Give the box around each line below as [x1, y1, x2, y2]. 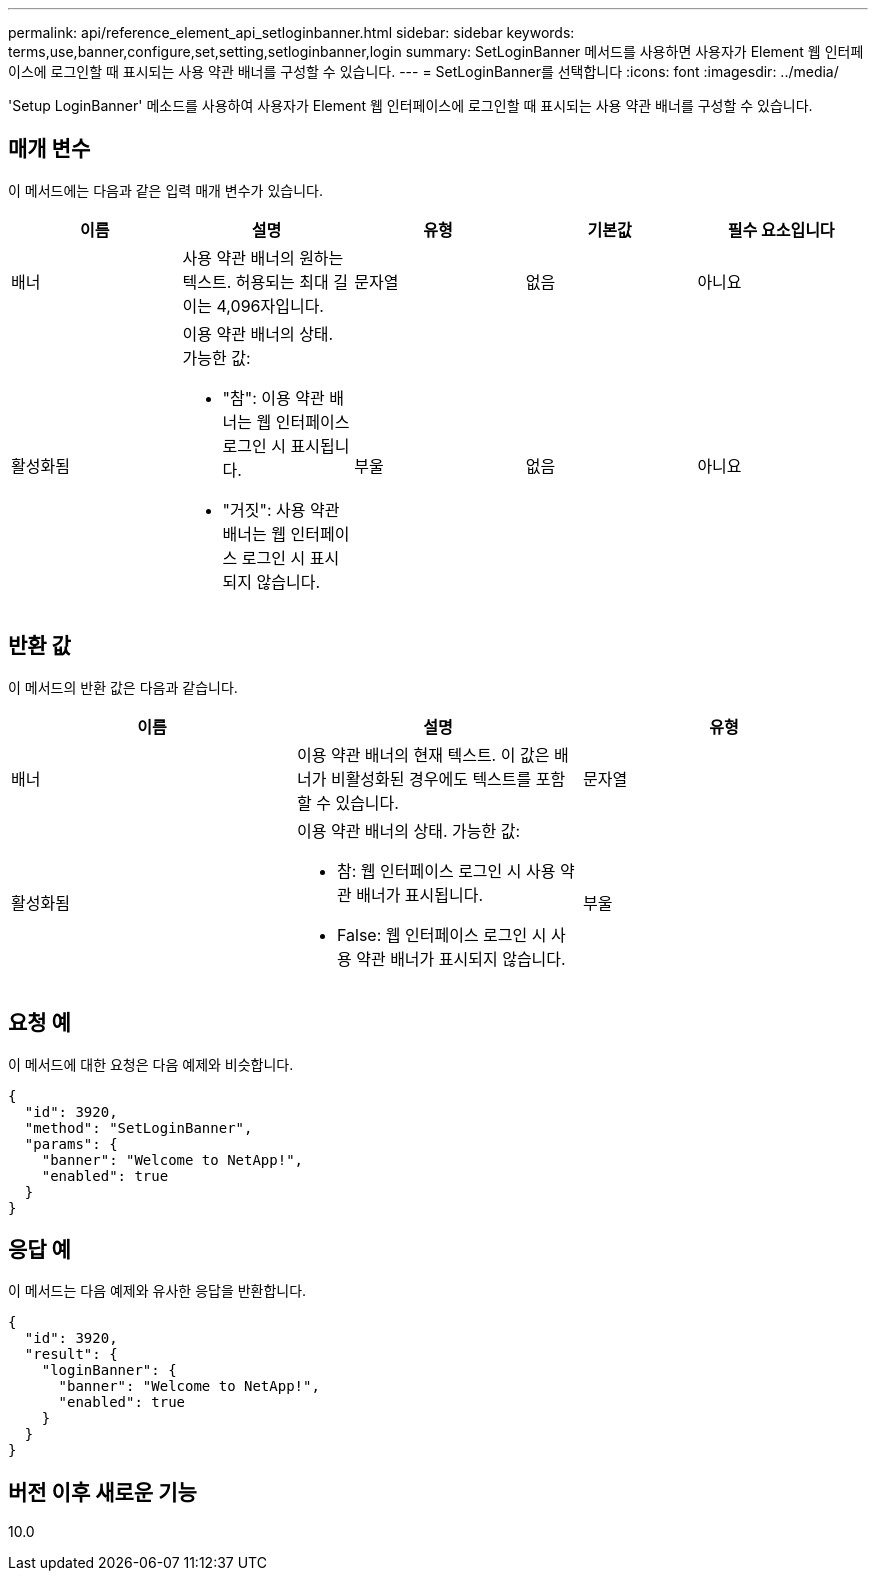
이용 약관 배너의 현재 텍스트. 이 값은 [296, 744, 550, 765]
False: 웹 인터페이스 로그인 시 [336, 924, 547, 945]
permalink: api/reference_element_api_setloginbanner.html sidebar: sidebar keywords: [8, 24, 575, 41]
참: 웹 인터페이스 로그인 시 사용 [336, 860, 556, 881]
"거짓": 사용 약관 [222, 499, 340, 520]
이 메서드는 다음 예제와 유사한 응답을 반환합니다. [8, 1282, 307, 1300]
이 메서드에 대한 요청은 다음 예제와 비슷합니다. [8, 1055, 294, 1073]
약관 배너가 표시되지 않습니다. [356, 948, 566, 969]
